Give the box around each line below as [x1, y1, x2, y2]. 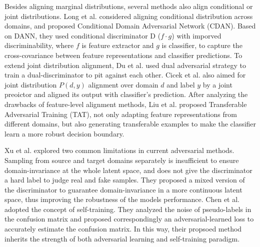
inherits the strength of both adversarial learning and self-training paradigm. [4, 233, 240, 243]
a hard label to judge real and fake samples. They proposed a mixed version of [4, 174, 245, 185]
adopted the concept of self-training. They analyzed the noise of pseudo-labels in [4, 203, 251, 214]
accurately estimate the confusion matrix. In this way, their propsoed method [4, 223, 242, 234]
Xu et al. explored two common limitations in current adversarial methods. [4, 145, 234, 155]
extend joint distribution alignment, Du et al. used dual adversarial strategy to [4, 59, 246, 70]
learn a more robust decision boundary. [4, 128, 124, 138]
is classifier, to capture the [161, 40, 242, 50]
